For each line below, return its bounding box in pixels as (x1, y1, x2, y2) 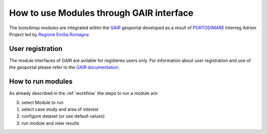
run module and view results (21, 120, 80, 126)
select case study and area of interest (21, 106, 99, 112)
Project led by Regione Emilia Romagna (9, 31, 89, 37)
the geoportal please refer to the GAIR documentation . (9, 64, 120, 70)
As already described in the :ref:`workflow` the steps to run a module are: (9, 90, 159, 96)
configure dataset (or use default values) (21, 113, 105, 119)
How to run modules (9, 77, 73, 86)
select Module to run (21, 99, 64, 105)
